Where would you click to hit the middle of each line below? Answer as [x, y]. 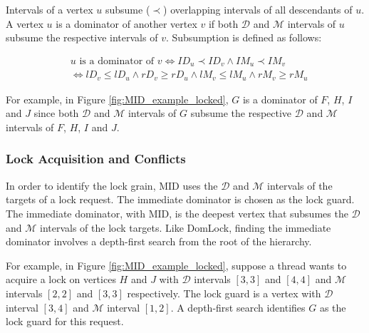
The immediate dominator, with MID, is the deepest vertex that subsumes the [177, 213]
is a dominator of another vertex [126, 23]
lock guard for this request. [65, 321]
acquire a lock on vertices [61, 279]
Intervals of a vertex [50, 9]
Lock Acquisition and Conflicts [96, 159]
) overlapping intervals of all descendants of [258, 9]
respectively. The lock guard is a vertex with [224, 293]
